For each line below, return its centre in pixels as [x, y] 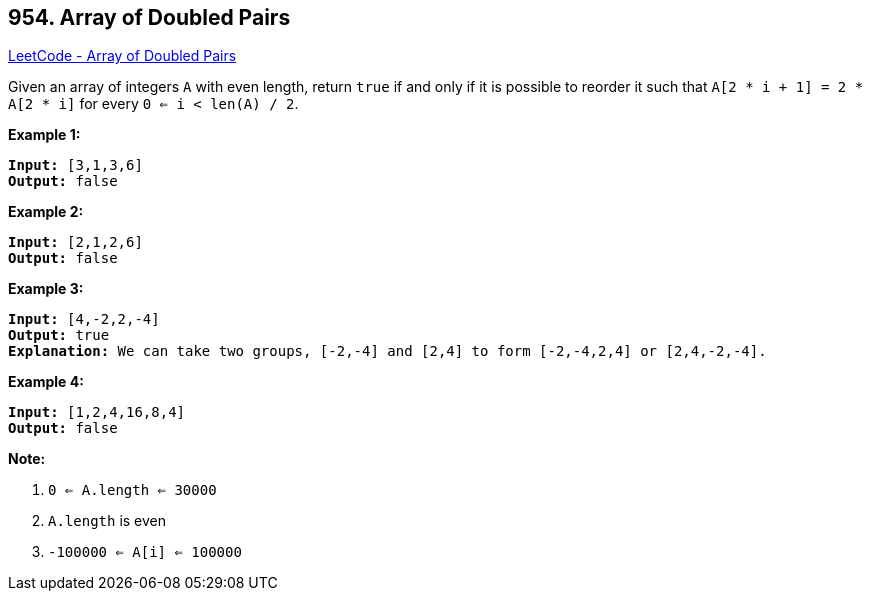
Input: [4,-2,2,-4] [84, 319]
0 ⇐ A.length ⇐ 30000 [132, 490]
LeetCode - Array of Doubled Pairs [122, 56]
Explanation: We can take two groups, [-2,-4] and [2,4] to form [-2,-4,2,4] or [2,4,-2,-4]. [387, 351]
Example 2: [46, 212]
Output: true [59, 335]
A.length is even [107, 521]
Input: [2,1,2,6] [75, 242]
